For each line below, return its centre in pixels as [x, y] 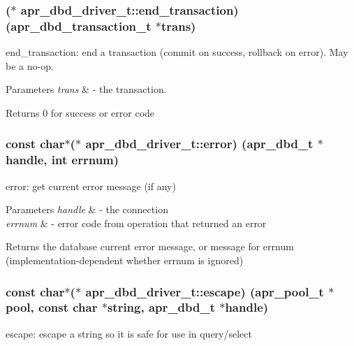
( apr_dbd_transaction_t [79, 26]
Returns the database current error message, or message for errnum [150, 246]
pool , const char [52, 307]
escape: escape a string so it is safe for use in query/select [129, 333]
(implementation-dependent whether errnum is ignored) [125, 260]
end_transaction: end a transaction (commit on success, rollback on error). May [177, 52]
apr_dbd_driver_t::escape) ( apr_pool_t [205, 291]
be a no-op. [30, 65]
